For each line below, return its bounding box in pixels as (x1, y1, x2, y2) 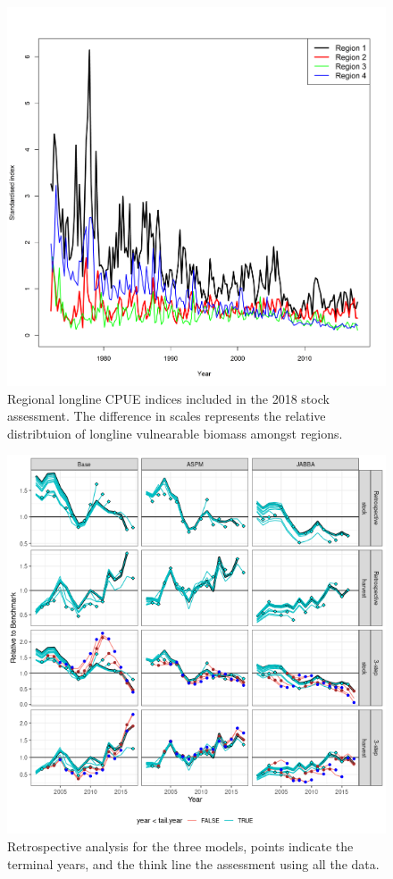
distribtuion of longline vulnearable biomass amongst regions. (7, 423, 343, 442)
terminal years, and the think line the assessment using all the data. (7, 854, 380, 873)
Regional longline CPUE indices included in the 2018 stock (7, 389, 330, 407)
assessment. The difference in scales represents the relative (7, 406, 326, 425)
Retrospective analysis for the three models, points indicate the (7, 836, 354, 855)
